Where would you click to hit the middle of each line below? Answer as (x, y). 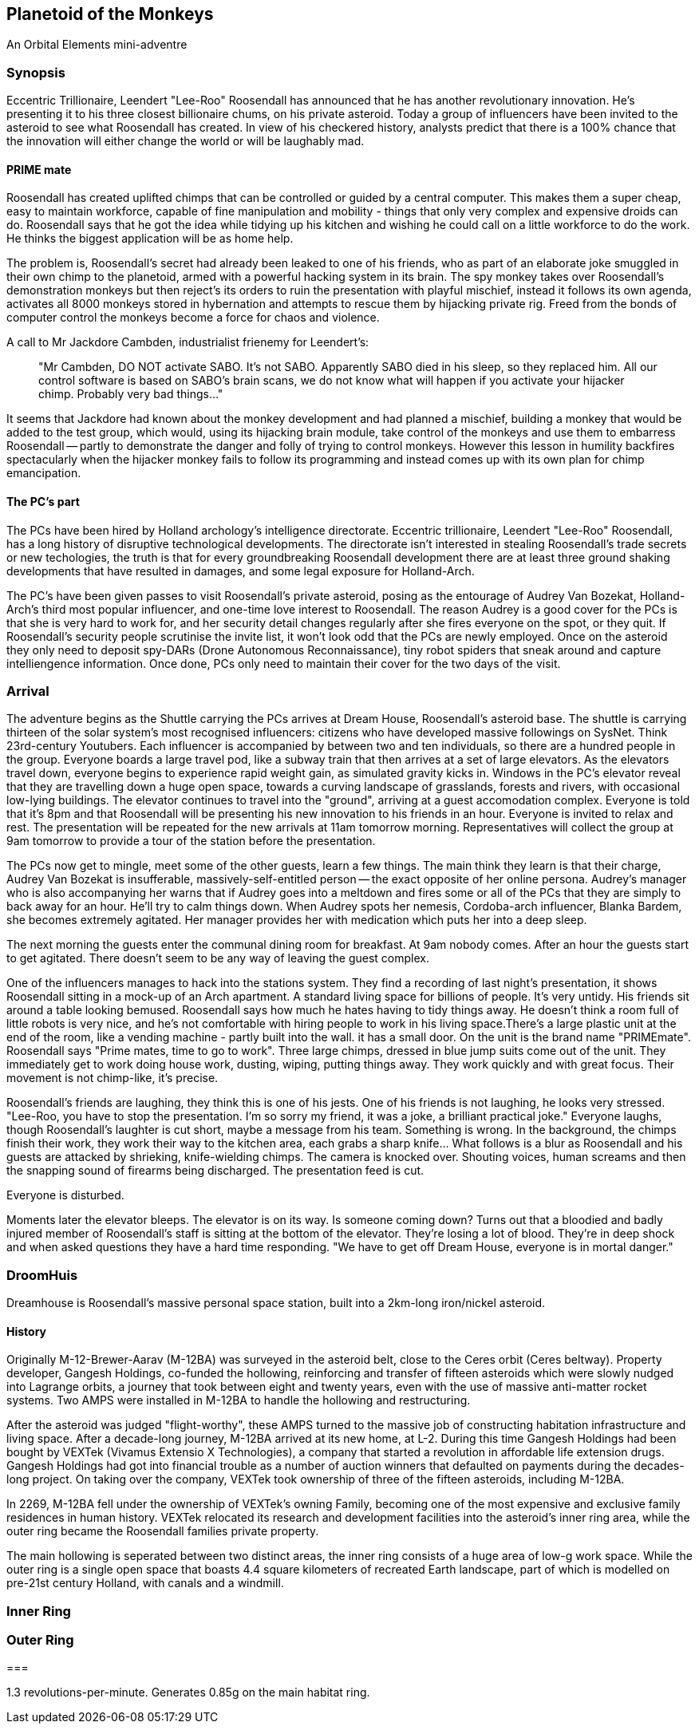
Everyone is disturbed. (65, 1195)
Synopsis (36, 72)
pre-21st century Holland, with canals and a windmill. (145, 1583)
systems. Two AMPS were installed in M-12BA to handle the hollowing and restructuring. (239, 1400)
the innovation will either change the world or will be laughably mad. (186, 141)
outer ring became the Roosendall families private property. (163, 1531)
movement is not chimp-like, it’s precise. (113, 1078)
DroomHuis (42, 1275)
